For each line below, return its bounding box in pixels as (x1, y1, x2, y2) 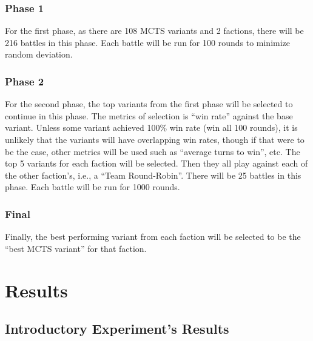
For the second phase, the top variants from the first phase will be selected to (5, 98, 293, 110)
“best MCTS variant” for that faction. (5, 242, 147, 254)
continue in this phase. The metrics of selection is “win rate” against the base (5, 109, 293, 122)
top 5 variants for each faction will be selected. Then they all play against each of (5, 157, 308, 170)
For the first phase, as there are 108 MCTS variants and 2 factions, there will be (5, 24, 304, 37)
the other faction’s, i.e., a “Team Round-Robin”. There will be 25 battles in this (5, 168, 301, 181)
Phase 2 (5, 73, 44, 88)
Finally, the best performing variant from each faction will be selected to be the (5, 230, 301, 243)
